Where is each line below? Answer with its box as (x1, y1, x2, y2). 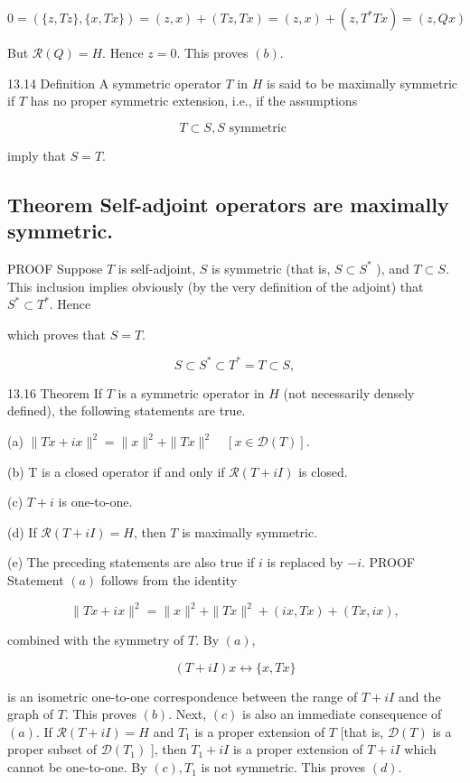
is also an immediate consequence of (242, 704, 442, 723)
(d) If (7, 522, 37, 541)
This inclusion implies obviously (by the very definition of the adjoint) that (7, 276, 424, 295)
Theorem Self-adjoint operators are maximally (7, 190, 449, 218)
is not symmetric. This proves (201, 758, 366, 777)
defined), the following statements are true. (7, 401, 246, 420)
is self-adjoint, (117, 258, 196, 277)
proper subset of (7, 740, 98, 759)
